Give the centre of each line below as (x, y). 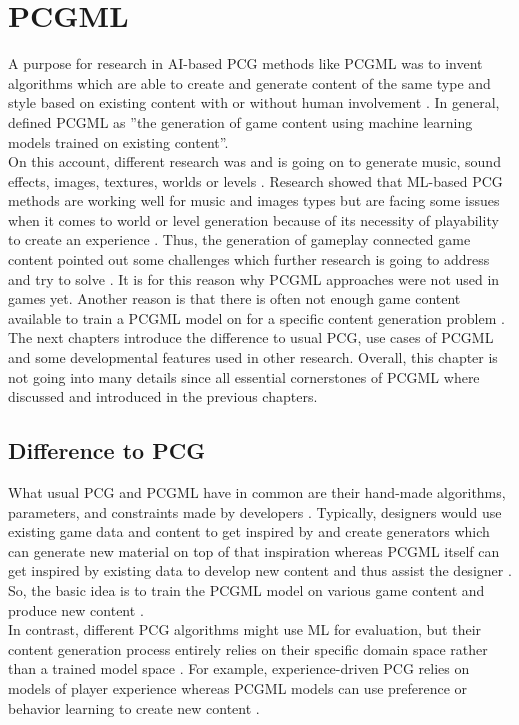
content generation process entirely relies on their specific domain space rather (248, 648)
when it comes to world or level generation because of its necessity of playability (253, 219)
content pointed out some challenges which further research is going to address (249, 259)
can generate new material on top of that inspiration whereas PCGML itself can (254, 550)
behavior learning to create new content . (134, 707)
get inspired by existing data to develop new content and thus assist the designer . (260, 570)
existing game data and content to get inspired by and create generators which (249, 531)
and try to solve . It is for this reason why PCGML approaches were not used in (254, 278)
